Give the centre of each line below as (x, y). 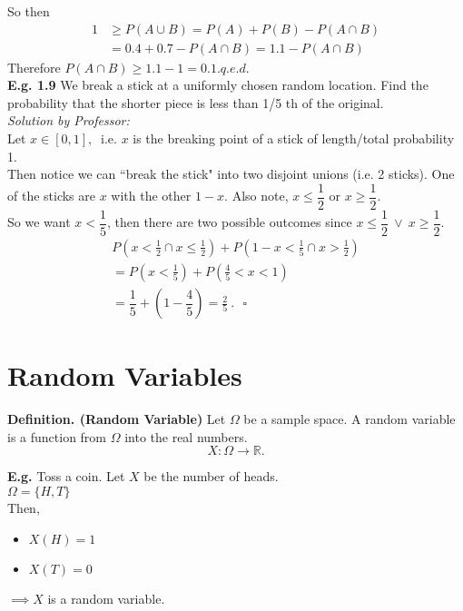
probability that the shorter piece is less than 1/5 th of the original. (196, 102)
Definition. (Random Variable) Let (117, 419)
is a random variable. (106, 598)
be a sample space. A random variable (350, 419)
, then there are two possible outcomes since (229, 222)
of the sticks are (52, 196)
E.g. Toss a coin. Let (66, 476)
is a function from (57, 436)
